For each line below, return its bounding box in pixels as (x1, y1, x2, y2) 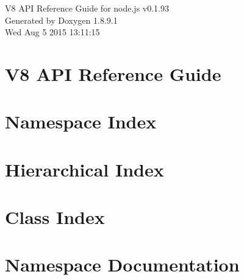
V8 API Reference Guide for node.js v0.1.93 (5, 2, 169, 14)
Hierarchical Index (5, 156, 164, 181)
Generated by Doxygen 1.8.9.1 (5, 13, 118, 26)
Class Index (5, 205, 105, 229)
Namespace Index (5, 109, 157, 134)
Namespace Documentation (5, 252, 240, 277)
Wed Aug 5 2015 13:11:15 (5, 26, 100, 38)
